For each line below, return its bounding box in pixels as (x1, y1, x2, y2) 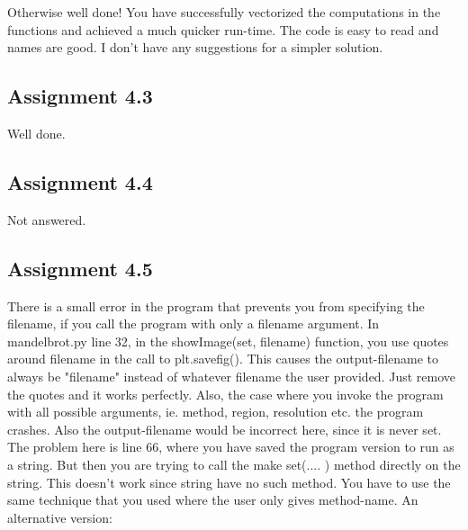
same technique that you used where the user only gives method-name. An (7, 490, 418, 509)
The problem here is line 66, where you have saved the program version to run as (7, 437, 454, 456)
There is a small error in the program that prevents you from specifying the (7, 296, 425, 315)
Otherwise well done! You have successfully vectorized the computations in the (7, 3, 441, 21)
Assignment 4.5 (7, 254, 153, 282)
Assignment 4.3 (7, 82, 153, 110)
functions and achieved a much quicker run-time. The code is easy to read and (7, 20, 439, 39)
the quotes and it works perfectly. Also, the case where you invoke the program (7, 384, 444, 403)
